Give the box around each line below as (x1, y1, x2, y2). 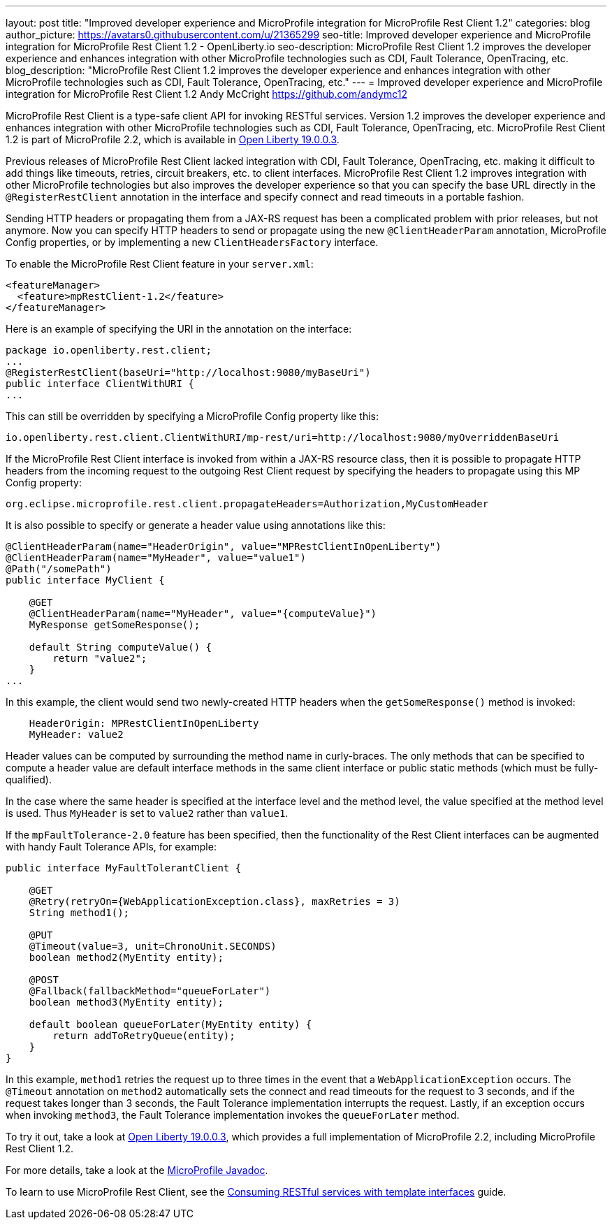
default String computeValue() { (29, 642, 212, 653)
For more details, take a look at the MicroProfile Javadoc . (6, 1164, 268, 1176)
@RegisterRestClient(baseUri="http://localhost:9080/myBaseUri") (6, 367, 371, 378)
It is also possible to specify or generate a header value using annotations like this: (6, 519, 386, 531)
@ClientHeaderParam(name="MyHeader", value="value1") (6, 552, 306, 563)
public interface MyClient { (6, 574, 165, 586)
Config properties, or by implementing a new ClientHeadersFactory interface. (6, 236, 379, 248)
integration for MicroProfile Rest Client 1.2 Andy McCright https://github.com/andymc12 (6, 88, 407, 100)
